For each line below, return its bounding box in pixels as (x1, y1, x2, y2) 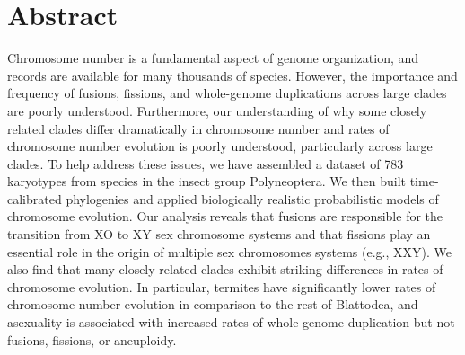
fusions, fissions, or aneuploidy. (7, 330, 177, 349)
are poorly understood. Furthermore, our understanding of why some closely (7, 101, 427, 120)
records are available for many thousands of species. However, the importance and (7, 66, 458, 84)
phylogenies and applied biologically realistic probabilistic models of (66, 189, 439, 208)
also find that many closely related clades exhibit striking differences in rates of (7, 260, 443, 279)
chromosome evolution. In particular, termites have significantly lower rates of (7, 277, 436, 296)
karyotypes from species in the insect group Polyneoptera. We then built (7, 172, 407, 191)
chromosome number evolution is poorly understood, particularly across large (7, 137, 433, 155)
